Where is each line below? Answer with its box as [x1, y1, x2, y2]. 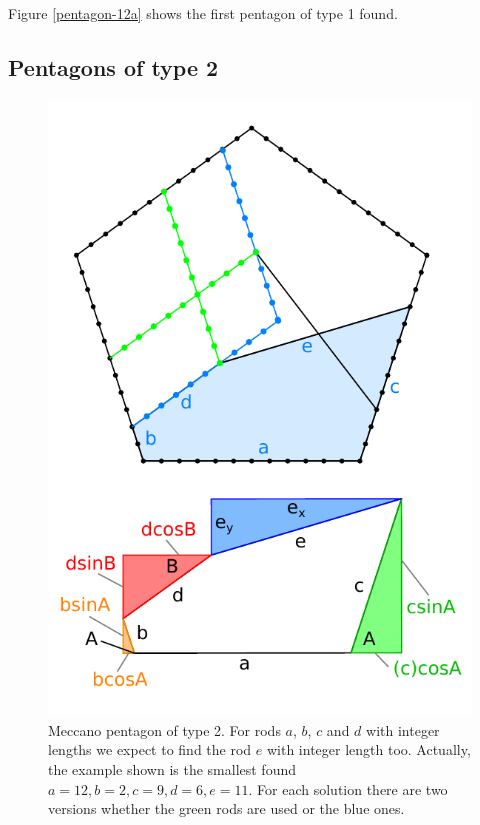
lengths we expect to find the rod [48, 739, 252, 760]
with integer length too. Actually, [266, 739, 471, 760]
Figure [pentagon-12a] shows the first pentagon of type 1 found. [8, 3, 398, 23]
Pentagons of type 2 [8, 51, 219, 82]
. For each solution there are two [248, 778, 448, 799]
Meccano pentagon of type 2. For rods [48, 719, 281, 740]
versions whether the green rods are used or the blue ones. [48, 798, 405, 819]
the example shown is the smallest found [48, 758, 297, 779]
